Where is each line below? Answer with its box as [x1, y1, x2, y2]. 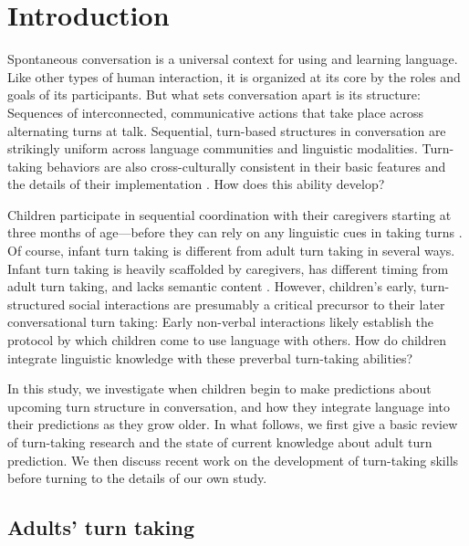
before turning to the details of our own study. [7, 468, 267, 488]
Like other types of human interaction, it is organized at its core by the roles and [7, 67, 461, 86]
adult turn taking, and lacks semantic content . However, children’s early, [7, 277, 417, 296]
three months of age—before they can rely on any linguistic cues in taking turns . [7, 223, 463, 242]
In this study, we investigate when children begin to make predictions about [7, 379, 432, 398]
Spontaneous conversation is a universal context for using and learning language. [7, 49, 458, 68]
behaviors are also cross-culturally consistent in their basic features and [47, 156, 446, 175]
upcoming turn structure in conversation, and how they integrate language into [7, 396, 450, 415]
